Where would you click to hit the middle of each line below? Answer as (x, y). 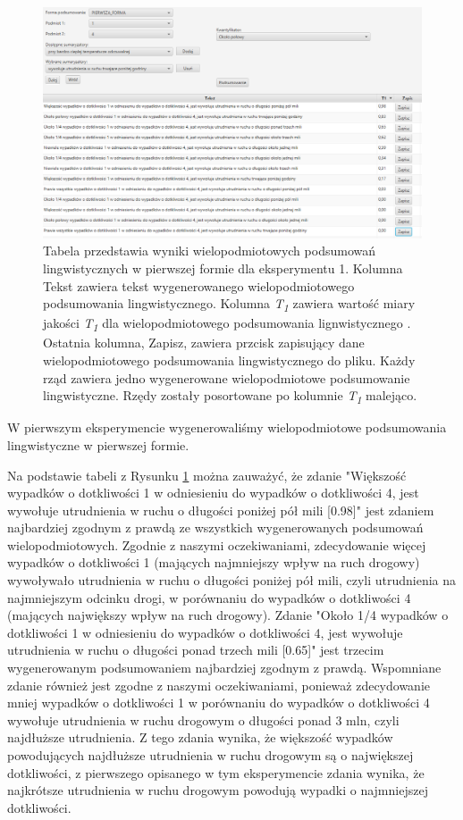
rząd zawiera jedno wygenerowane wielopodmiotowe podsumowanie (227, 377)
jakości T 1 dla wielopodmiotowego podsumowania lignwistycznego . (227, 324)
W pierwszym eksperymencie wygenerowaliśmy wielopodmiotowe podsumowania (227, 427)
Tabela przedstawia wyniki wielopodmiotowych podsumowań (209, 251)
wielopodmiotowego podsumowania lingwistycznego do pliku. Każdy (229, 360)
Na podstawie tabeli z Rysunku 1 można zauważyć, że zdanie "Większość (207, 475)
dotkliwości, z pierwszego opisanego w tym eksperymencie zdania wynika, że (216, 772)
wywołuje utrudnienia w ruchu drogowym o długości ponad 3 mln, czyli (203, 720)
